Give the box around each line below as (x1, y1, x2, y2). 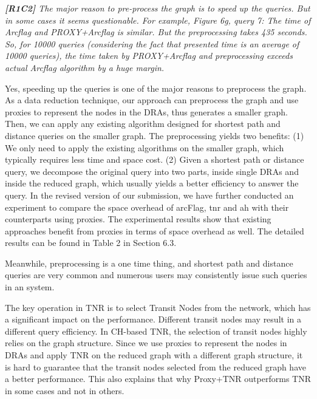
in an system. (5, 281, 55, 293)
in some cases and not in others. (5, 384, 124, 397)
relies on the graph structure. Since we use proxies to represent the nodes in (5, 336, 287, 349)
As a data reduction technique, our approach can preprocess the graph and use (5, 94, 299, 106)
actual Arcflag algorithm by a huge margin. (5, 61, 165, 73)
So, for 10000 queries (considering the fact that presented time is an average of (5, 37, 299, 50)
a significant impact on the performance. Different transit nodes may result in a (5, 313, 301, 326)
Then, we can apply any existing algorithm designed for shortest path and (5, 117, 281, 130)
